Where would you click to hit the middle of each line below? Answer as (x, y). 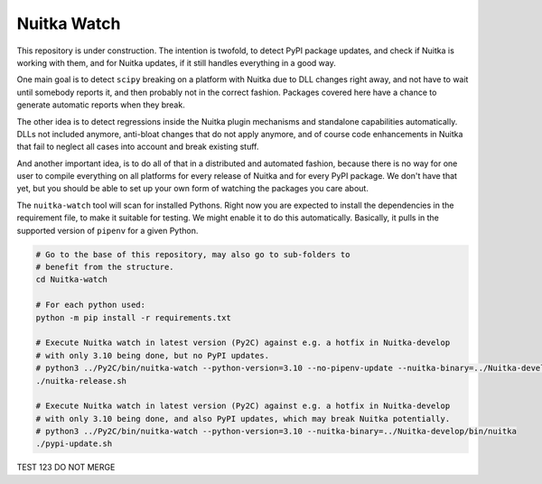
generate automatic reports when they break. (101, 105)
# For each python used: (91, 305)
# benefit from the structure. (105, 267)
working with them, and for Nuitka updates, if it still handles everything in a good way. (176, 62)
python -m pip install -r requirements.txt (134, 317)
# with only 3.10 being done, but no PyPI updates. (153, 355)
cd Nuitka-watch (72, 279)
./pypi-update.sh (74, 444)
